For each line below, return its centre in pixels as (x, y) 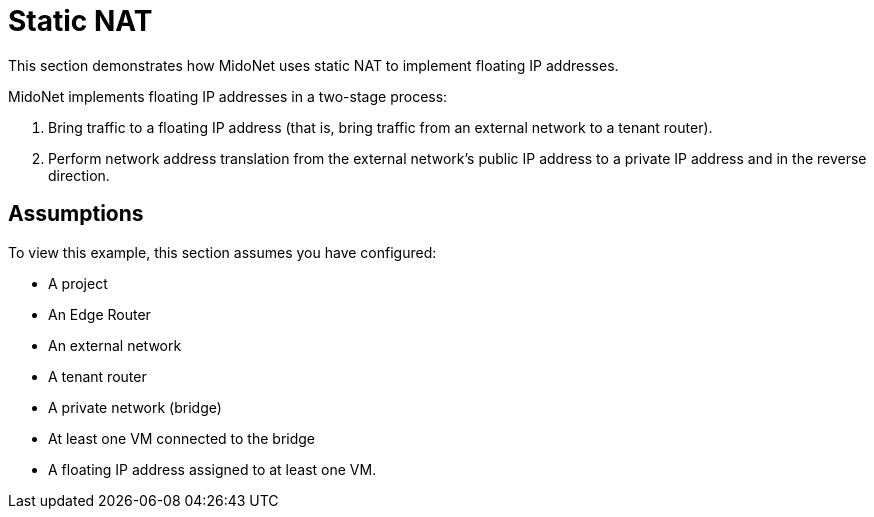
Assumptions (76, 214)
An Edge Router (99, 314)
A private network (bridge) (135, 407)
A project (78, 283)
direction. (79, 175)
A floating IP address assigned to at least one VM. (212, 469)
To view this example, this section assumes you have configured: (222, 252)
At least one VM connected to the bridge (182, 438)
